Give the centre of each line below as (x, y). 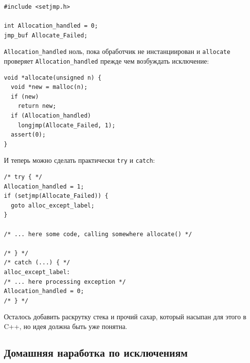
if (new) (25, 96)
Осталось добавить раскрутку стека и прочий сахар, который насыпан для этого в (125, 317)
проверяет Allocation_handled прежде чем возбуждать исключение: (107, 61)
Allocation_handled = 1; (44, 186)
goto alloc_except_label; (53, 205)
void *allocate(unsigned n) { (53, 78)
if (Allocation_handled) (51, 116)
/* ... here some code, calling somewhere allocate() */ (98, 234)
